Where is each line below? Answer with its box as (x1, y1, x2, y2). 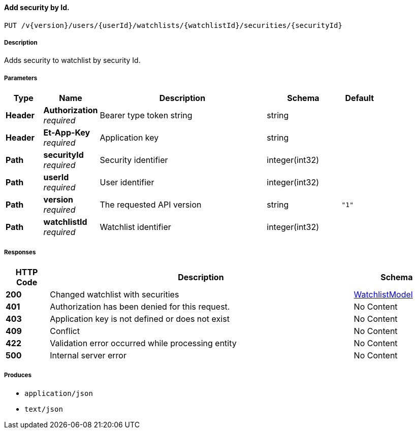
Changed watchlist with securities (50, 289, 179, 299)
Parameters (4, 74, 38, 82)
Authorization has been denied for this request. (50, 301, 230, 312)
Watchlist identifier (100, 222, 171, 232)
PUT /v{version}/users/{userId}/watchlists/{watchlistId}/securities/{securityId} (4, 21, 342, 29)
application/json (24, 389, 93, 397)
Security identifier (100, 155, 168, 165)
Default (345, 93, 374, 104)
